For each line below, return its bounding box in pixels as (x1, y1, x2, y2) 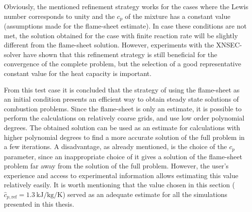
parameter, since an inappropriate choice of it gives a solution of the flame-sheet (4, 151, 242, 161)
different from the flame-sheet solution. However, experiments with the (4, 40, 214, 50)
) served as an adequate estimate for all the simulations (62, 189, 228, 199)
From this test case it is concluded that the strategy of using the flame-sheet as (4, 84, 240, 94)
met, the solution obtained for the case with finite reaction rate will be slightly (4, 30, 238, 40)
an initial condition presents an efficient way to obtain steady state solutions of (4, 94, 239, 104)
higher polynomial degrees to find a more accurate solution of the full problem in (4, 132, 245, 142)
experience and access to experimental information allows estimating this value (4, 170, 238, 180)
